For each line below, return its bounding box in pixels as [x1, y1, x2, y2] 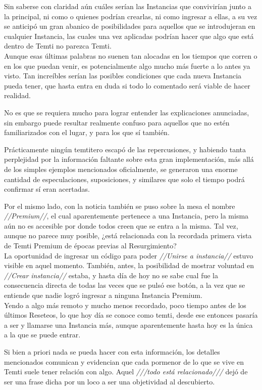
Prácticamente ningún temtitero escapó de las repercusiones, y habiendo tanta [4, 144, 246, 154]
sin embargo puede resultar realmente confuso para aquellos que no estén [4, 117, 230, 127]
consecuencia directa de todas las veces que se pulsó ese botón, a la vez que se [4, 280, 245, 290]
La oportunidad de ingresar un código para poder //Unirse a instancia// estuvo [4, 250, 253, 261]
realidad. [4, 90, 31, 101]
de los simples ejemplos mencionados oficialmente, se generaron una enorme [4, 163, 238, 174]
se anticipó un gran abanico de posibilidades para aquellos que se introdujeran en [4, 21, 255, 31]
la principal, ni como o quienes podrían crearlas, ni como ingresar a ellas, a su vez [4, 11, 257, 21]
